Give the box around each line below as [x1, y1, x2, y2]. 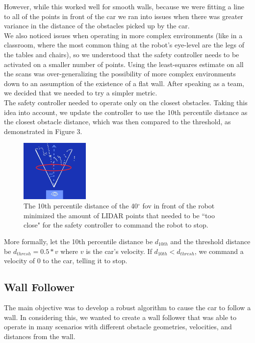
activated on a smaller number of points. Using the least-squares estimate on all [4, 59, 244, 69]
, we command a [194, 246, 244, 256]
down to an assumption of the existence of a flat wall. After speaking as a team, [4, 78, 244, 88]
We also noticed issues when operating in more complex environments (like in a [4, 30, 243, 40]
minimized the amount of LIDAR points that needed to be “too [24, 210, 215, 220]
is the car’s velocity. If [86, 246, 152, 256]
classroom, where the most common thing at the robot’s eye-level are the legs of [4, 40, 245, 50]
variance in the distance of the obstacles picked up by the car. [4, 21, 190, 31]
